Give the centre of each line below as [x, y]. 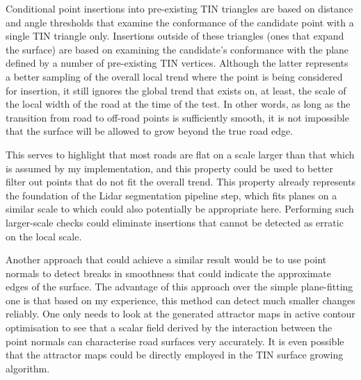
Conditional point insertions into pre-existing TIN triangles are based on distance [179, 8]
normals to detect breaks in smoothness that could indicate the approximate [168, 273]
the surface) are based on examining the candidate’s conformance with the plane [177, 49]
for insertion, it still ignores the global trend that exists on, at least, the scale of [176, 90]
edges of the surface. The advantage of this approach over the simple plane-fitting [179, 287]
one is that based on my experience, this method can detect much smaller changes [180, 300]
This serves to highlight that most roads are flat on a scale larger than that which [180, 154]
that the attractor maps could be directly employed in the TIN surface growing [175, 355]
